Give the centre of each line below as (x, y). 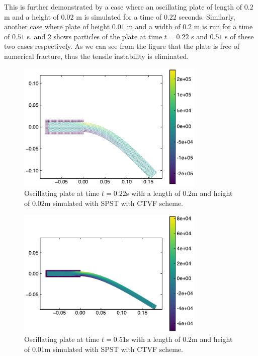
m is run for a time (223, 26)
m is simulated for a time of (119, 16)
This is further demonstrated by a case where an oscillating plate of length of (123, 7)
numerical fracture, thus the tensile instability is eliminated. (97, 56)
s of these (239, 36)
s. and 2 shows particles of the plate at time (95, 36)
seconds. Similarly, (207, 16)
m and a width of (154, 26)
